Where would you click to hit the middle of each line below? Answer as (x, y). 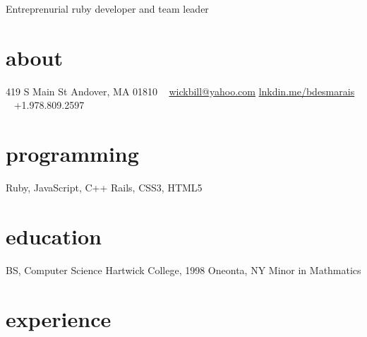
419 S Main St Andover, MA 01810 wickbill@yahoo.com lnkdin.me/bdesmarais (180, 91)
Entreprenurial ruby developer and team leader (107, 8)
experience (59, 318)
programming (72, 154)
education (54, 236)
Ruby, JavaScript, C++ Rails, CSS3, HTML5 (104, 188)
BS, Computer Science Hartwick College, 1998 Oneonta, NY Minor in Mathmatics (183, 270)
